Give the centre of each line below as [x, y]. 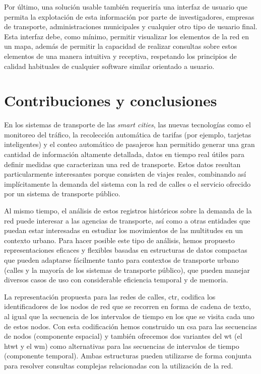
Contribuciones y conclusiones [111, 100]
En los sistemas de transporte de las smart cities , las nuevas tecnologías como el [127, 125]
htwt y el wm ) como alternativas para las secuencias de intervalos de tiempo [122, 346]
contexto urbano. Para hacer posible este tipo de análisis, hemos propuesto [119, 240]
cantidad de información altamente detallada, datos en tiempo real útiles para [124, 154]
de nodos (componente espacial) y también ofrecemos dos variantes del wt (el [123, 336]
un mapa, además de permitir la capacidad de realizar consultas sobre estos [121, 46]
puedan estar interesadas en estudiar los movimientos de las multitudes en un [123, 230]
